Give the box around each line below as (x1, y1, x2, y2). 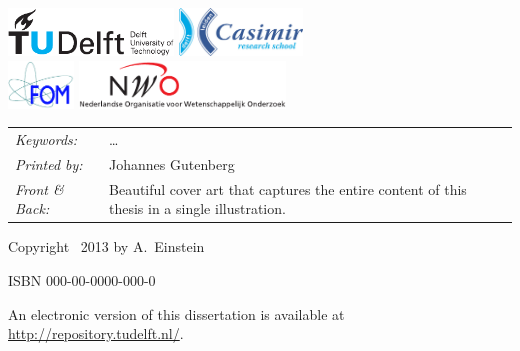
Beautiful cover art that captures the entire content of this (109, 178, 467, 199)
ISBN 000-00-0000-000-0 (8, 269, 156, 290)
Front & (15, 178, 64, 199)
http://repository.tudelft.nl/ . (8, 323, 184, 344)
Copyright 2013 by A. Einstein (8, 236, 205, 257)
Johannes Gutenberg (109, 153, 235, 174)
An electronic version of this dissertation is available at (8, 303, 345, 324)
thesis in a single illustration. (109, 198, 286, 219)
